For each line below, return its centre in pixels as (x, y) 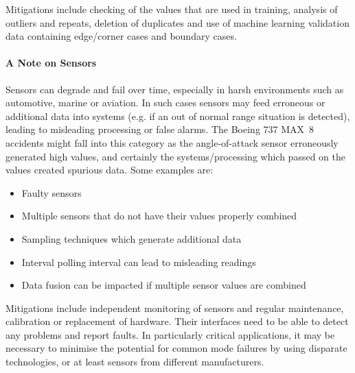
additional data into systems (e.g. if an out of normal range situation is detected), (178, 116)
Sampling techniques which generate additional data (131, 238)
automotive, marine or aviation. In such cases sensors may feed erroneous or (165, 103)
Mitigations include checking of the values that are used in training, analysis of (172, 9)
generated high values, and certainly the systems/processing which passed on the (175, 156)
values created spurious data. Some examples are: (110, 170)
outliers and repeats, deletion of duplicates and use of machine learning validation (177, 22)
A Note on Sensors (51, 63)
